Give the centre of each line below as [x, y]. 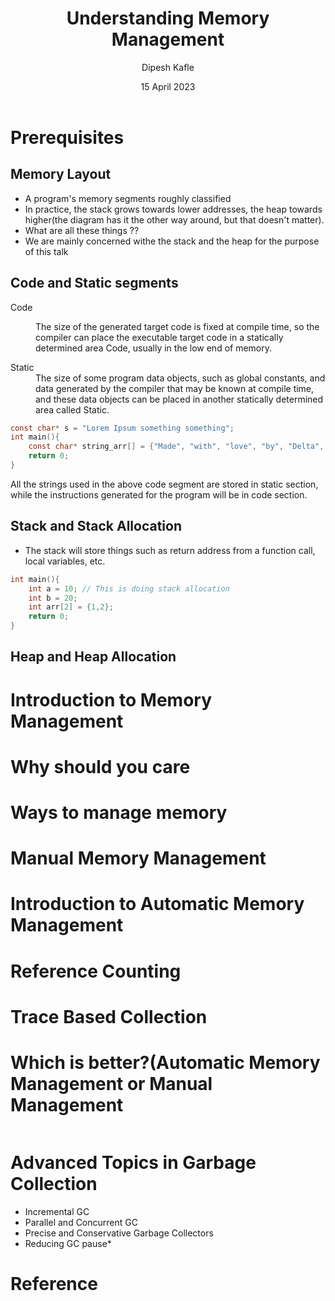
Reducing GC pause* [68, 1243]
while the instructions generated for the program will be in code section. [159, 494]
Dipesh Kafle [168, 67]
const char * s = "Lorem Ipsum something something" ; [122, 428]
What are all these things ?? [82, 230]
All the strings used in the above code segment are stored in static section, [164, 484]
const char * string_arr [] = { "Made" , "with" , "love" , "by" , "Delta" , [176, 447]
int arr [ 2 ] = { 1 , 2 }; [71, 607]
